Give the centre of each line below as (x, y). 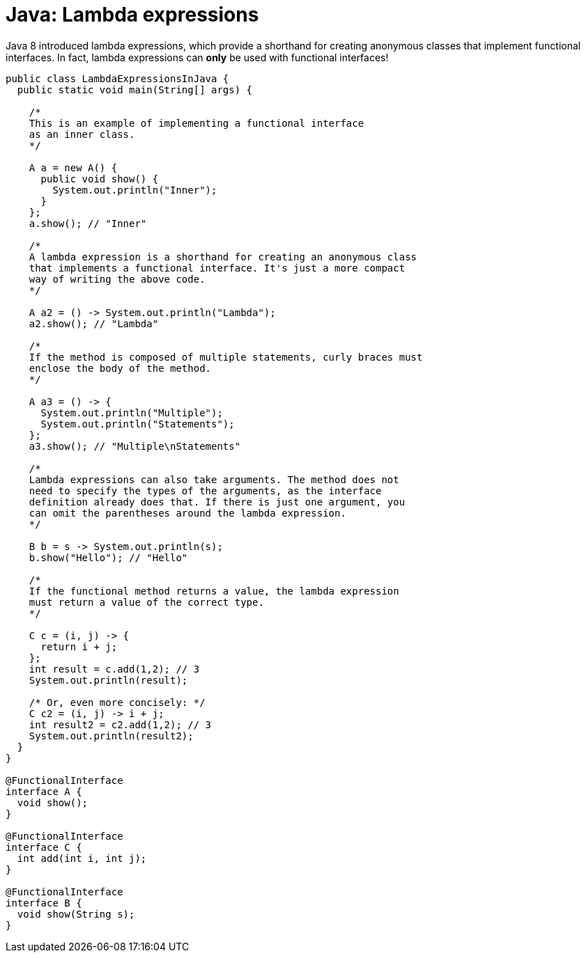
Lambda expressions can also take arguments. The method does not (214, 479)
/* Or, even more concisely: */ (117, 702)
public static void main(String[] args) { (135, 89)
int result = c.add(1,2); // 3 (114, 669)
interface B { (44, 903)
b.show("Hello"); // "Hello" (108, 557)
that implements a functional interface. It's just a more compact (217, 268)
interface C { (44, 847)
